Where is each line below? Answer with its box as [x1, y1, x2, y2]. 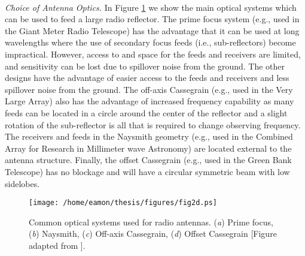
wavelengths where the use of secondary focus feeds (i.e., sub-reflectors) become [5, 36, 296, 49]
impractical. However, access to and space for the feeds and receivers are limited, [5, 47, 301, 60]
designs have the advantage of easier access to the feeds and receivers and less [5, 71, 289, 84]
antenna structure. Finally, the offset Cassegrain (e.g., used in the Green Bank [5, 153, 292, 166]
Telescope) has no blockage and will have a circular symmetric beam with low [5, 165, 290, 177]
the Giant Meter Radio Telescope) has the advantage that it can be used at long [5, 24, 300, 37]
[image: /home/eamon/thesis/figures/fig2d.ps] [29, 198, 217, 207]
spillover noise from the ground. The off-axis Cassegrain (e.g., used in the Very [5, 83, 293, 95]
